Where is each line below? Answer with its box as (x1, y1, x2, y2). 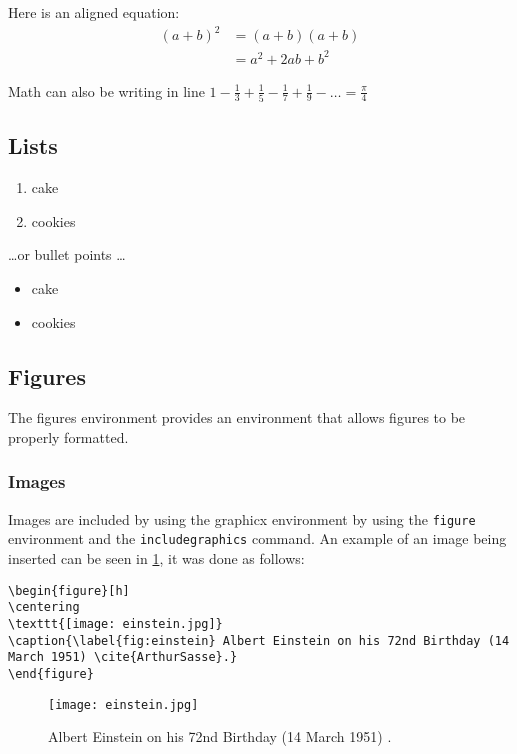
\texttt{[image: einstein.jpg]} (8, 616, 223, 631)
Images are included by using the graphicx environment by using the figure (8, 508, 476, 529)
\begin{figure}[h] (8, 583, 130, 598)
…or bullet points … (8, 244, 126, 265)
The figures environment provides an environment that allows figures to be (8, 407, 466, 428)
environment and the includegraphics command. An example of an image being (8, 528, 507, 549)
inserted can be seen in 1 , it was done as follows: (8, 548, 305, 569)
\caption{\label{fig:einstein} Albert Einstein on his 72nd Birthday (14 (8, 633, 510, 648)
